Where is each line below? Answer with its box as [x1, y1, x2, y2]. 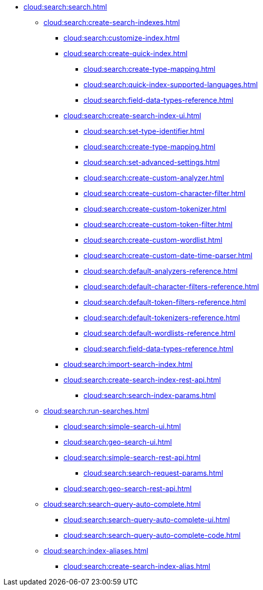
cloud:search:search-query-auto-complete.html [43, 500, 201, 508]
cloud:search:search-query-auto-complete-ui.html [63, 515, 230, 524]
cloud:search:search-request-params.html [83, 469, 223, 477]
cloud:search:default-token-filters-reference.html [83, 298, 246, 306]
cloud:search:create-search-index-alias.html [63, 562, 210, 570]
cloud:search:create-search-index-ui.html [63, 111, 201, 120]
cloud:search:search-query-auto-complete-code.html [63, 531, 241, 539]
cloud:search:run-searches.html [43, 407, 149, 415]
